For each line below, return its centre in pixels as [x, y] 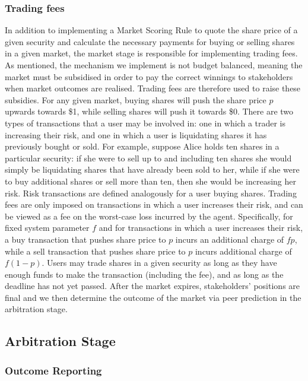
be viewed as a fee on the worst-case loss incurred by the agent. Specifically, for [149, 216]
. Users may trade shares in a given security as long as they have [159, 263]
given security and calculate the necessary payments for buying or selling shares [150, 41]
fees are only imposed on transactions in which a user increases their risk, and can [154, 204]
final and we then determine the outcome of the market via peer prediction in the [153, 297]
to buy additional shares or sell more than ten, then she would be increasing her [150, 181]
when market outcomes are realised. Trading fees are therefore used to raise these [153, 88]
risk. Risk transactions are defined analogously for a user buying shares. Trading [151, 193]
